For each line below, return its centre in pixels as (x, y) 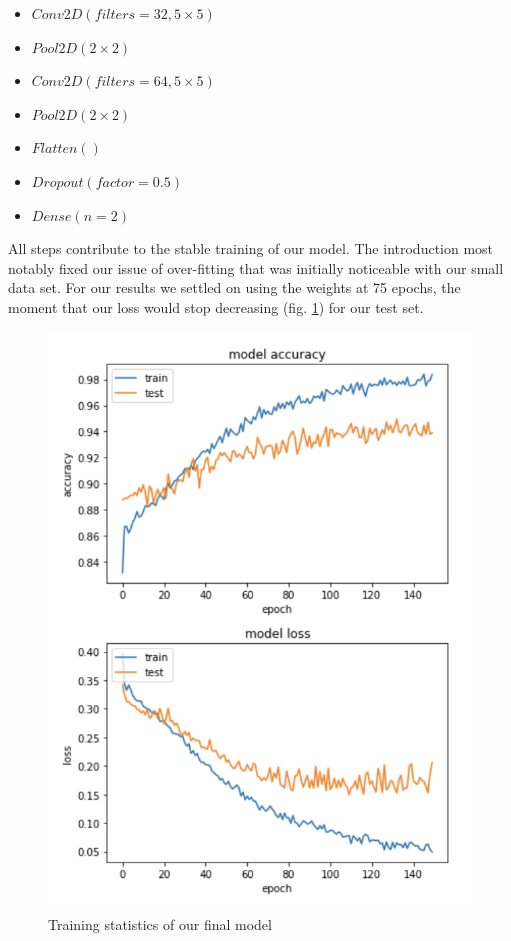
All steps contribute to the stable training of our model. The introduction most (251, 248)
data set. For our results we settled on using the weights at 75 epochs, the (234, 287)
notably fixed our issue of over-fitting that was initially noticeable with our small (256, 267)
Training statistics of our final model (160, 924)
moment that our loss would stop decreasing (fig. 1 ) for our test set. (216, 306)
